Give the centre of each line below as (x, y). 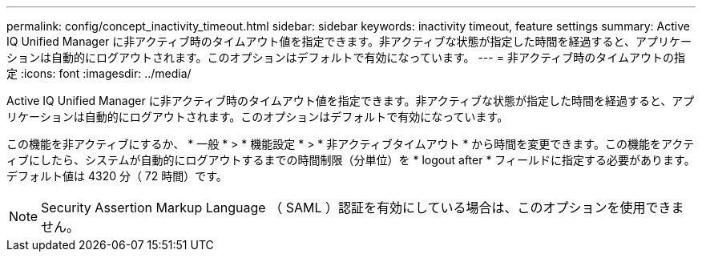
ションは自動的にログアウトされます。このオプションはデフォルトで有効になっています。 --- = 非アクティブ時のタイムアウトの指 (346, 57)
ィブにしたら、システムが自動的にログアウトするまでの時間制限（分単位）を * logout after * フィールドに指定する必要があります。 (351, 160)
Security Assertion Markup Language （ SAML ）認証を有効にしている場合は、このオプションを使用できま (363, 208)
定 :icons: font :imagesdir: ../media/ (99, 73)
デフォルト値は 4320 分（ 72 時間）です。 (117, 176)
